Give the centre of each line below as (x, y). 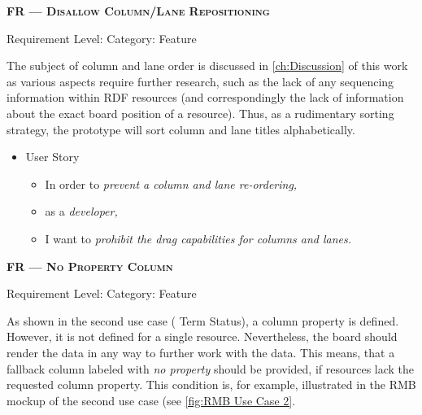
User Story (52, 157)
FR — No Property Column (90, 266)
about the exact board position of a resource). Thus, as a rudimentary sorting (200, 113)
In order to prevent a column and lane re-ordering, (171, 183)
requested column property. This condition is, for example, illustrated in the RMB (211, 384)
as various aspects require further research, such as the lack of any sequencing (200, 81)
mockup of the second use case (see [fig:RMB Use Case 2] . (151, 400)
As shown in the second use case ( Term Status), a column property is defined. (203, 320)
